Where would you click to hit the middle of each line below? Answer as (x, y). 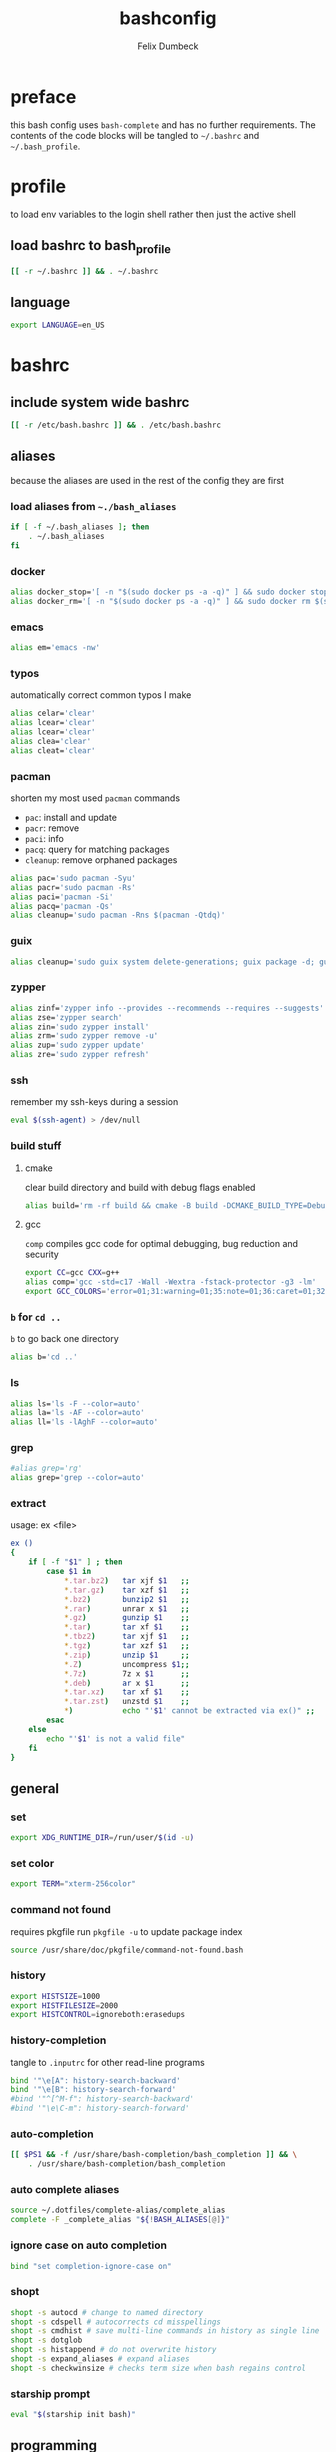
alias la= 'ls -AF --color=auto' (77, 1413)
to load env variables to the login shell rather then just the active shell (153, 214)
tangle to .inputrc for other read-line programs (107, 2062)
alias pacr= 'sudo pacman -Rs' (73, 887)
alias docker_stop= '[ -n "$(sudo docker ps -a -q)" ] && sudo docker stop (169, 592)
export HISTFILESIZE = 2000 (64, 2005)
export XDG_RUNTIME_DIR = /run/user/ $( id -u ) (102, 1838)
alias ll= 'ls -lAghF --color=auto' (84, 1422)
